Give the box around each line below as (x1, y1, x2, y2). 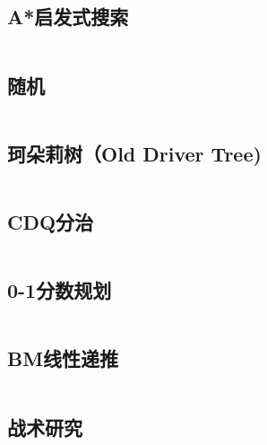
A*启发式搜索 (7, 3, 129, 31)
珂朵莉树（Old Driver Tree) (7, 139, 262, 167)
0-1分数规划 (7, 276, 112, 304)
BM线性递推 (7, 345, 119, 372)
